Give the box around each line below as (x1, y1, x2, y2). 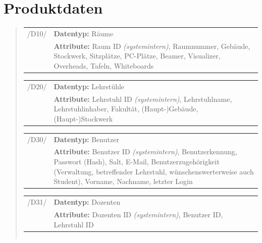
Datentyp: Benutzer (54, 134, 119, 144)
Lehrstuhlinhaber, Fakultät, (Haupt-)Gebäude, (54, 103, 198, 114)
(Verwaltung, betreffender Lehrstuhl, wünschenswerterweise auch (54, 166, 254, 176)
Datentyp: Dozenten (54, 197, 121, 207)
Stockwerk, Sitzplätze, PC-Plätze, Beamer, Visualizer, (54, 50, 221, 61)
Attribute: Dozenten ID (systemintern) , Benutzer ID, (54, 209, 223, 219)
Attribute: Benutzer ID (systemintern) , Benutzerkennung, (54, 146, 237, 157)
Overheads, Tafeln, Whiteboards (54, 60, 154, 71)
